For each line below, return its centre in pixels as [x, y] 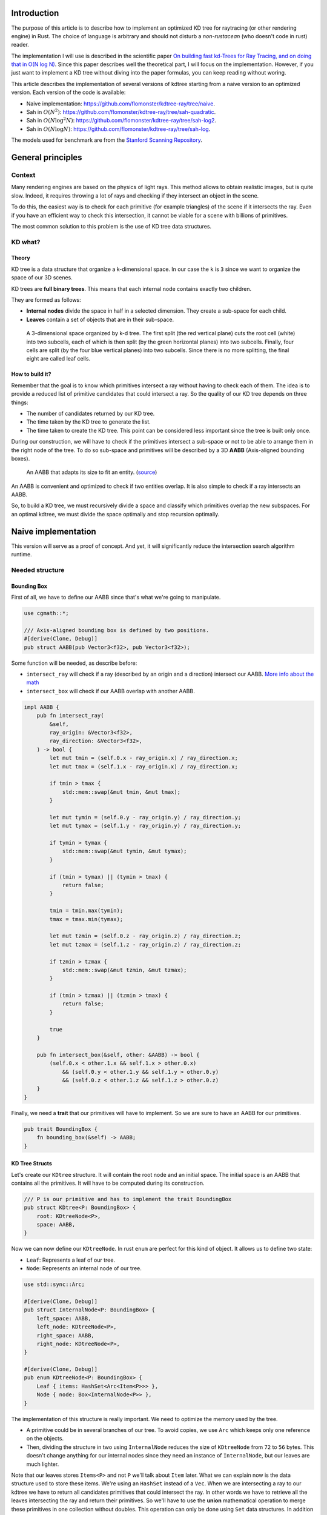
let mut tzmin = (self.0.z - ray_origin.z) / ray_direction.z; [145, 936]
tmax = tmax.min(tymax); [86, 919]
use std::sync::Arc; [54, 1284]
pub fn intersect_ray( [70, 716]
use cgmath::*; [46, 613]
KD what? [26, 242]
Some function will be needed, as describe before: [74, 663]
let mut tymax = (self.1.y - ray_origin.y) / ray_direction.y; [145, 826]
